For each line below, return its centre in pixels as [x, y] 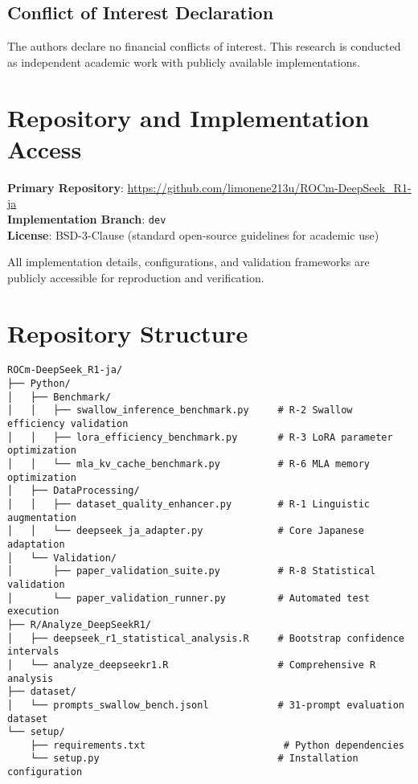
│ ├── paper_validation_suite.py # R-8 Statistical [192, 571]
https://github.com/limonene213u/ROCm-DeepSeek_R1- [269, 187]
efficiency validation [68, 424]
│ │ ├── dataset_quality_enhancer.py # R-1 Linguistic [189, 505]
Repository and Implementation [189, 117]
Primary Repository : [66, 187]
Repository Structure [128, 332]
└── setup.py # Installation [194, 759]
